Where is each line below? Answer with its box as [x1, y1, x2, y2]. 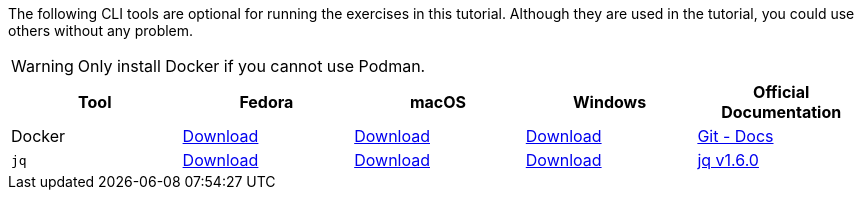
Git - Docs [697, 126, 774, 146]
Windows [573, 92, 647, 112]
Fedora [239, 92, 294, 112]
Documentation [721, 102, 842, 122]
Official [753, 82, 810, 102]
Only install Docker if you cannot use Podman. [77, 56, 426, 76]
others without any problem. [8, 22, 194, 39]
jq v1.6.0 [697, 150, 759, 170]
